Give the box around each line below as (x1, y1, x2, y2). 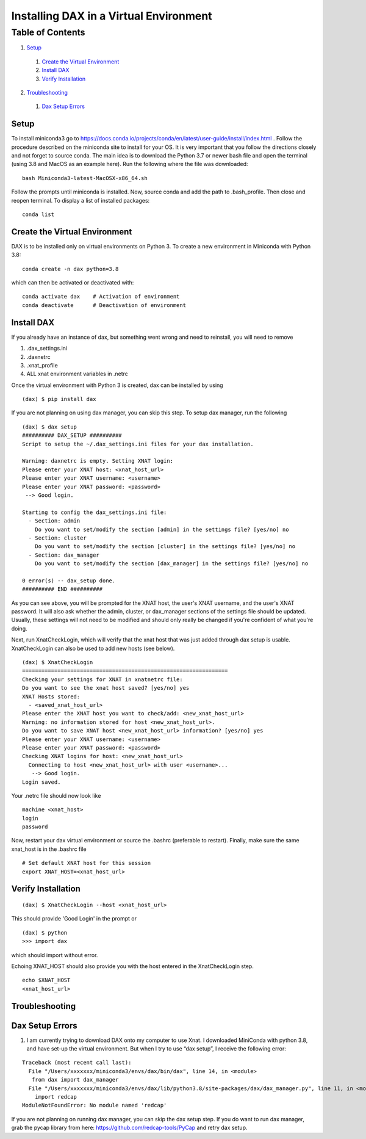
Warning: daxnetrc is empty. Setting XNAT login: (22, 458, 174, 465)
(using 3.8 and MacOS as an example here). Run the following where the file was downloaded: (11, 161, 248, 168)
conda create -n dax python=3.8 (22, 266, 119, 272)
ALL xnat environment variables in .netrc (26, 370, 128, 378)
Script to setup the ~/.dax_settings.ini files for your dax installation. (22, 440, 254, 447)
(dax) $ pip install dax (22, 396, 96, 403)
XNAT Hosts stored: (22, 693, 81, 700)
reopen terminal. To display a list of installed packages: (11, 197, 150, 204)
